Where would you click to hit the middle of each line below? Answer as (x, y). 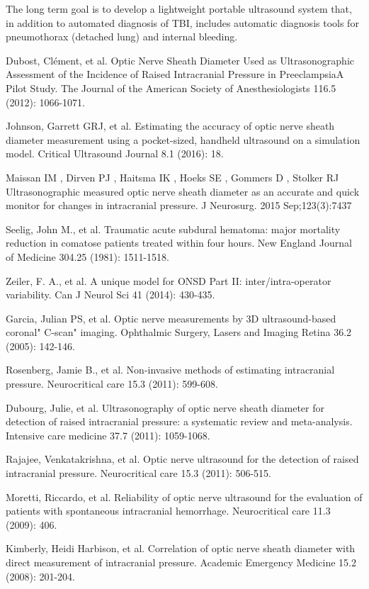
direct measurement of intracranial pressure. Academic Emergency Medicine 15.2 (181, 562)
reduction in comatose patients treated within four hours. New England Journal (179, 243)
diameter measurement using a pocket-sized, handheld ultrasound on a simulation (183, 139)
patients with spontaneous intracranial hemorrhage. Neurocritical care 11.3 (168, 511)
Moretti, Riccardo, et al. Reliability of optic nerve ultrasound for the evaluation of (184, 497)
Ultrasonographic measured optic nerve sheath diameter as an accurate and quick (183, 191)
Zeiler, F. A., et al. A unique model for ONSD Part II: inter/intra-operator (169, 280)
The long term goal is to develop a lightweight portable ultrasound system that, (179, 9)
